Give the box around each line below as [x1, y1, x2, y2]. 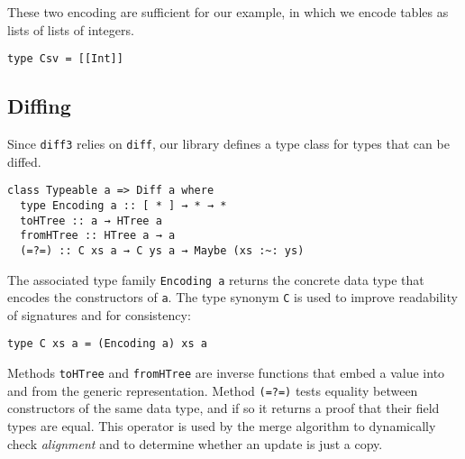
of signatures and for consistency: [7, 305, 191, 324]
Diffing [7, 92, 71, 120]
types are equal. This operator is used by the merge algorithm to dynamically [7, 417, 436, 436]
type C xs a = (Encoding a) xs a [7, 337, 207, 351]
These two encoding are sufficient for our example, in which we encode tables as [7, 3, 449, 21]
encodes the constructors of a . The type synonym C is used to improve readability [7, 288, 458, 307]
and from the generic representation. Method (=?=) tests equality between [7, 381, 418, 399]
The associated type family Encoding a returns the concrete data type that [7, 270, 424, 289]
